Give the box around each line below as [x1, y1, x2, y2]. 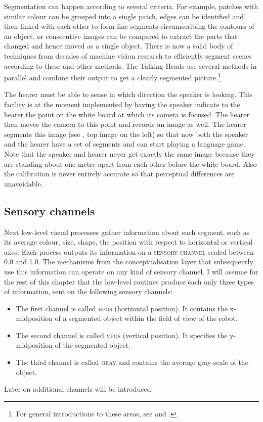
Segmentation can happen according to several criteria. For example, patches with [4, 1, 258, 11]
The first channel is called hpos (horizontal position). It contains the [16, 303, 228, 313]
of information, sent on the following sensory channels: [4, 286, 172, 297]
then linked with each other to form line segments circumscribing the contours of [4, 21, 254, 31]
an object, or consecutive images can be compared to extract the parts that [4, 30, 238, 41]
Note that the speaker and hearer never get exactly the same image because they [4, 148, 255, 159]
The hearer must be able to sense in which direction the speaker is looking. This [4, 89, 253, 100]
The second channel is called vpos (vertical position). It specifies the [16, 330, 228, 340]
